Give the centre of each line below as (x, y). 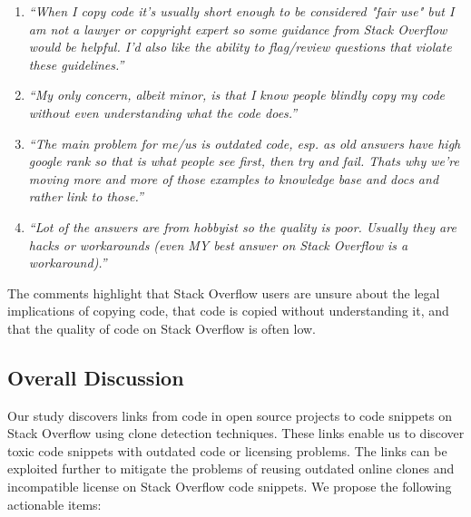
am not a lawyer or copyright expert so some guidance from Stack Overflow (238, 29)
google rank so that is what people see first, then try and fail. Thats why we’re (244, 161)
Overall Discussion (96, 377)
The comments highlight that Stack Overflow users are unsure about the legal (224, 293)
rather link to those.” (86, 196)
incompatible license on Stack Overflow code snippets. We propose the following (230, 487)
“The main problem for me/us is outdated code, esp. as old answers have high (245, 143)
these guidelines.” (76, 64)
